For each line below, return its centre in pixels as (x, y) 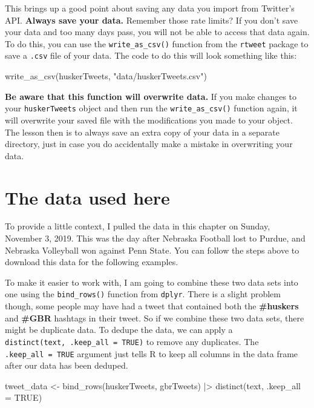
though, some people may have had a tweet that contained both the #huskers (152, 306)
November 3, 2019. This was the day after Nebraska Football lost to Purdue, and (155, 238)
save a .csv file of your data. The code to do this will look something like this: (151, 55)
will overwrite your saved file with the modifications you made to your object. (149, 120)
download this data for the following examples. (92, 262)
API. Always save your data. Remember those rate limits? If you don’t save (152, 20)
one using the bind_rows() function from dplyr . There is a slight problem (143, 294)
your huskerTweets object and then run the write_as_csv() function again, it (151, 108)
